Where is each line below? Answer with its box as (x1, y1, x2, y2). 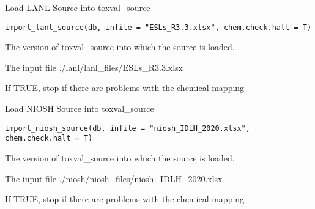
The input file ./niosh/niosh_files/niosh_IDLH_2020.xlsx (5, 172, 223, 185)
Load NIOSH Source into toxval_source (5, 102, 154, 115)
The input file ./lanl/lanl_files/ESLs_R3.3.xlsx (5, 61, 183, 73)
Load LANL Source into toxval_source (5, 1, 150, 13)
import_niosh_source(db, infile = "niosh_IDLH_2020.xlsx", (5, 123, 250, 133)
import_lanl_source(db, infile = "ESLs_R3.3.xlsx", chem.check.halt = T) (5, 23, 312, 32)
